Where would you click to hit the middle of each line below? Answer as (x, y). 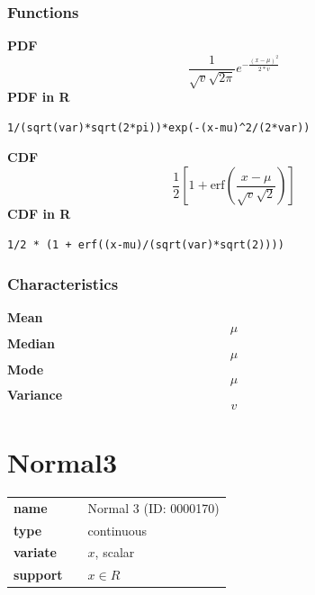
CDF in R (39, 214)
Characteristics (63, 284)
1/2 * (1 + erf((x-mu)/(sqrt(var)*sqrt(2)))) (146, 244)
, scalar (115, 552)
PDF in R (39, 97)
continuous (117, 530)
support (38, 575)
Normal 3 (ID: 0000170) (153, 507)
